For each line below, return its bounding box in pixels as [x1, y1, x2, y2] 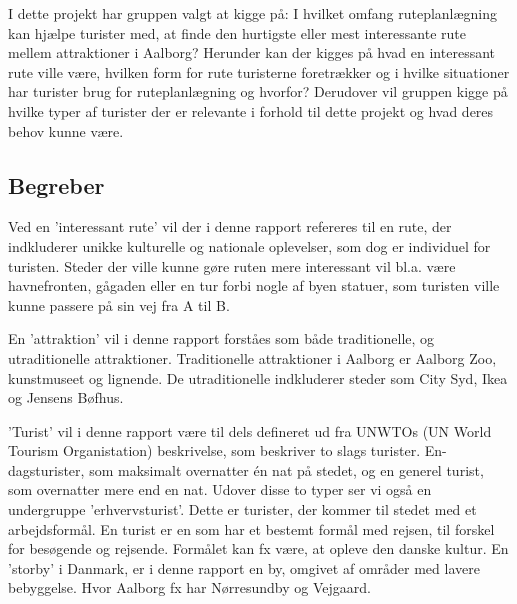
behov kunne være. [8, 120, 124, 141]
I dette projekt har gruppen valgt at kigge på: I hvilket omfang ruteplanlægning [8, 3, 498, 23]
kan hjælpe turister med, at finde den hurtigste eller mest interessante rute [8, 22, 466, 43]
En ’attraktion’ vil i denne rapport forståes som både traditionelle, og [8, 328, 435, 349]
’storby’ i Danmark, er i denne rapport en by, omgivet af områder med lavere [8, 557, 480, 578]
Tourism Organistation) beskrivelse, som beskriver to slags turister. [8, 440, 421, 461]
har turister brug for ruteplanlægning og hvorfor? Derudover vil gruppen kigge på [8, 81, 508, 102]
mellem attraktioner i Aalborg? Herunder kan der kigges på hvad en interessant [8, 42, 496, 63]
